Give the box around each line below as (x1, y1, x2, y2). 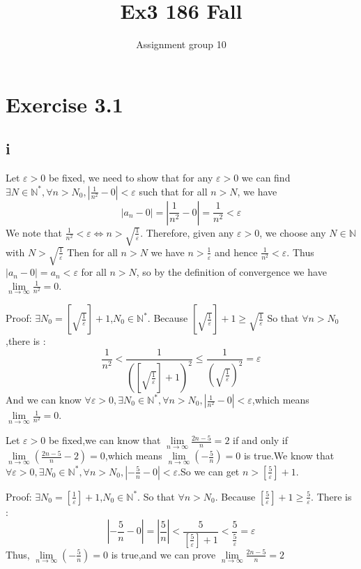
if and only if (233, 433, 289, 448)
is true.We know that (243, 448, 335, 463)
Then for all (67, 244, 118, 259)
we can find (241, 170, 291, 185)
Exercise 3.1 (6, 89, 123, 118)
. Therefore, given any (140, 225, 234, 239)
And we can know (6, 392, 82, 407)
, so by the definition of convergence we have (136, 265, 327, 279)
